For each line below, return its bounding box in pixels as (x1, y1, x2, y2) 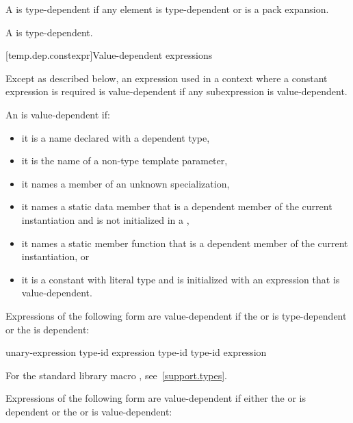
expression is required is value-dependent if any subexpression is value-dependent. (5, 84, 348, 99)
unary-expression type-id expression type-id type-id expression (5, 345, 267, 359)
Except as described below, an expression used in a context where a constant (5, 70, 328, 85)
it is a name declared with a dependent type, (21, 130, 210, 144)
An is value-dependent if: (5, 107, 110, 121)
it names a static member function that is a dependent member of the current (21, 235, 348, 250)
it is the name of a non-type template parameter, (21, 153, 228, 168)
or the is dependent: (5, 322, 90, 336)
